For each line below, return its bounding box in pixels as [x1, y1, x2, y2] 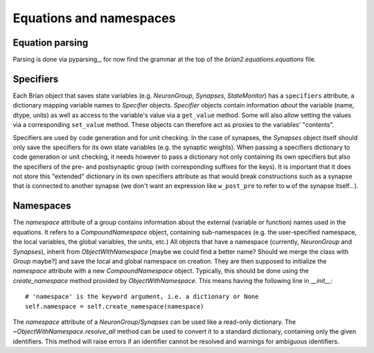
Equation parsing [12, 37, 89, 49]
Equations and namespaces [12, 10, 176, 26]
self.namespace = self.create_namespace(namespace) [25, 302, 204, 310]
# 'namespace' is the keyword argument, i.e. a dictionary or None [25, 293, 259, 301]
